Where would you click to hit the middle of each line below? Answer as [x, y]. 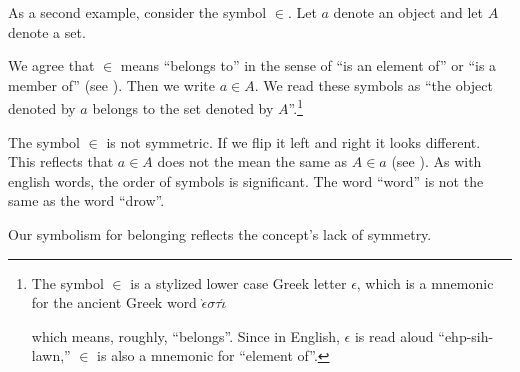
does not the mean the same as [252, 161]
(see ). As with [436, 161]
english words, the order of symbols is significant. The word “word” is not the [246, 180]
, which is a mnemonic [425, 282]
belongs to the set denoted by [183, 108]
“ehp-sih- [466, 335]
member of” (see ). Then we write [111, 84]
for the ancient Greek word [114, 302]
